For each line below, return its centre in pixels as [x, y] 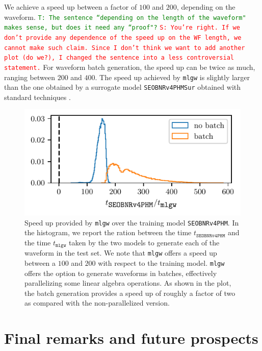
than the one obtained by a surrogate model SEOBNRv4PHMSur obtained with [123, 87]
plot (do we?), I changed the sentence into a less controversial [119, 58]
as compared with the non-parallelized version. [97, 303]
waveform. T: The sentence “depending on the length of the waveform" [125, 17]
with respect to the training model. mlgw [161, 262]
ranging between [30, 77]
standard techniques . [37, 97]
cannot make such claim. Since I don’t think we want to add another [125, 48]
